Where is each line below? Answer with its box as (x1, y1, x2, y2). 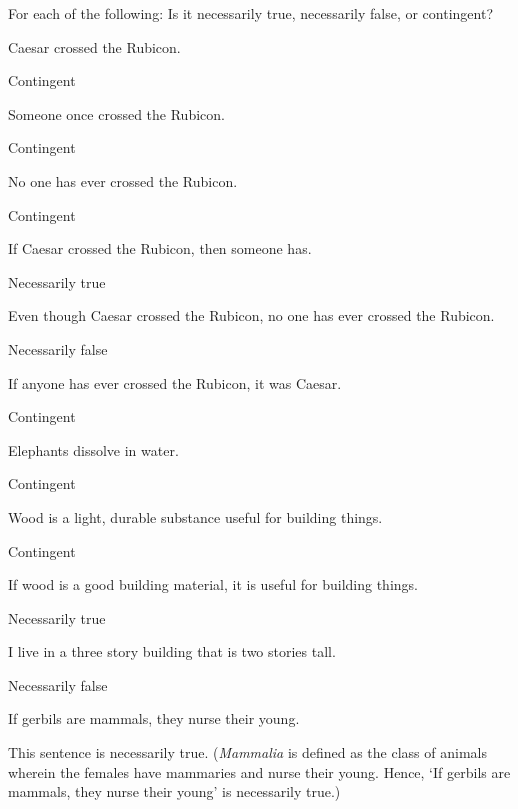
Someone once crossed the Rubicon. (8, 103, 225, 124)
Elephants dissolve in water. (8, 439, 179, 460)
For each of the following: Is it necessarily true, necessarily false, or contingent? (8, 3, 493, 23)
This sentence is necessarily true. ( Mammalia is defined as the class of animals (8, 742, 487, 763)
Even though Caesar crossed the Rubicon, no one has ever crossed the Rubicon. (8, 305, 495, 326)
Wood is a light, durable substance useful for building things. (8, 506, 383, 527)
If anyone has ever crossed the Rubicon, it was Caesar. (8, 372, 342, 393)
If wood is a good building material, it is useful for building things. (8, 574, 418, 595)
